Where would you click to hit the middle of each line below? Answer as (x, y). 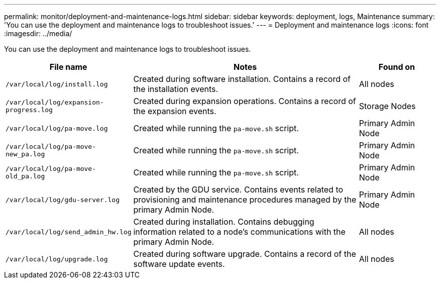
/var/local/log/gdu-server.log (63, 200)
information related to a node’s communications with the (239, 232)
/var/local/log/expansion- (55, 102)
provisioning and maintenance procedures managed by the (245, 200)
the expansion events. (175, 111)
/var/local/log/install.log (57, 84)
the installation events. (176, 89)
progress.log (29, 110)
